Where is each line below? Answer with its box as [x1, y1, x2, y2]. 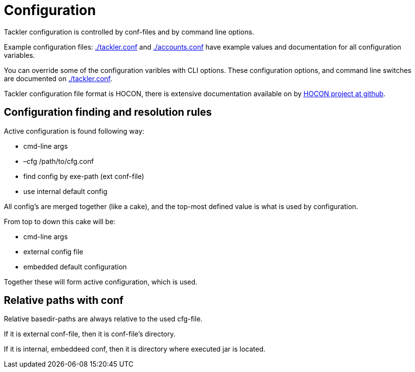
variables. [4, 51, 35, 59]
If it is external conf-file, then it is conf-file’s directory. [4, 330, 176, 338]
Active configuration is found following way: [4, 126, 144, 135]
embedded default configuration [23, 262, 127, 271]
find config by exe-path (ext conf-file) [23, 172, 144, 180]
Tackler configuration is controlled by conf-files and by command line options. [4, 27, 254, 36]
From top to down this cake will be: [4, 217, 116, 226]
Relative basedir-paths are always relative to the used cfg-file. [4, 315, 203, 323]
